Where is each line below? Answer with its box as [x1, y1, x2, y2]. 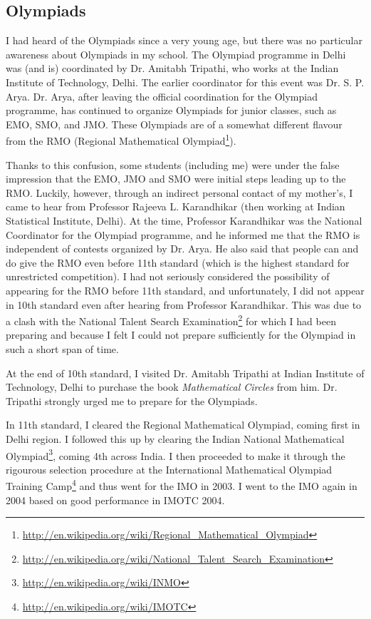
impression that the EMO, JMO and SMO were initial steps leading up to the [6, 171, 346, 186]
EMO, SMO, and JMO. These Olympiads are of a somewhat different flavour [6, 116, 343, 131]
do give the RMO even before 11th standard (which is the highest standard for [6, 255, 350, 270]
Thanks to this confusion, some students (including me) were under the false [6, 157, 340, 172]
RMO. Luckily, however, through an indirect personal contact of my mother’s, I [6, 185, 353, 200]
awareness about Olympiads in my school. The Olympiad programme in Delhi [6, 46, 346, 61]
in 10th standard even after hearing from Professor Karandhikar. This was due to [6, 297, 362, 312]
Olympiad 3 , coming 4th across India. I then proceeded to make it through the [6, 446, 345, 463]
